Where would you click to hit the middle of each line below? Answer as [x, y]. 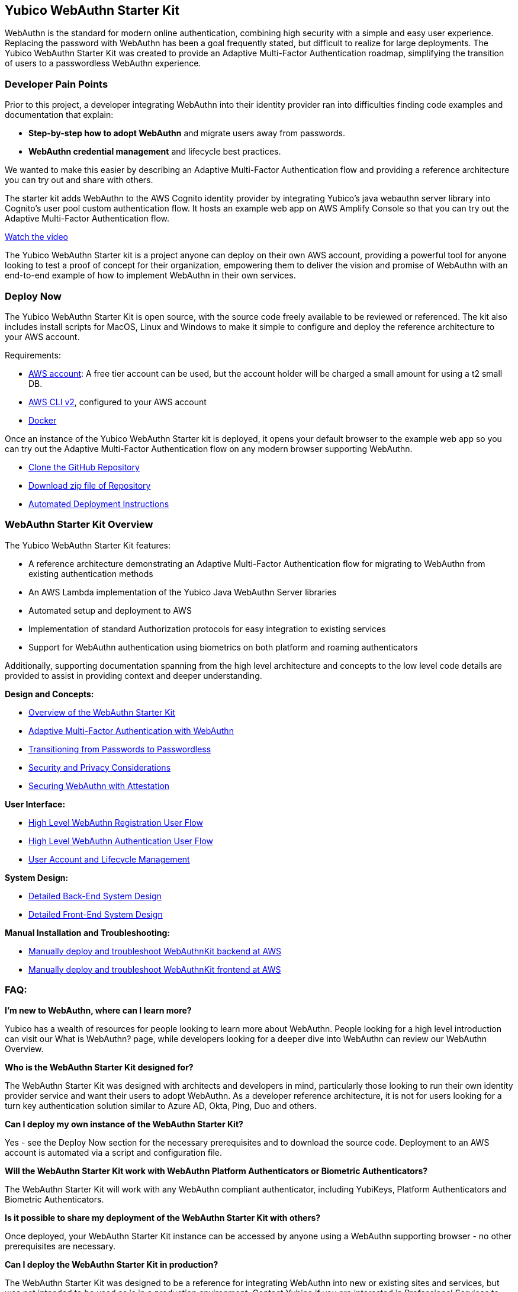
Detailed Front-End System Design [96, 914]
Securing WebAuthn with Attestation [99, 786]
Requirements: [33, 355]
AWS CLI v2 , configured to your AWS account [118, 402]
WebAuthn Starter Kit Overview [79, 525]
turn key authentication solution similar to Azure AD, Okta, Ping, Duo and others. [161, 1106]
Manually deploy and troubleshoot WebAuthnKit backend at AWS [155, 951]
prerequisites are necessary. [60, 1246]
